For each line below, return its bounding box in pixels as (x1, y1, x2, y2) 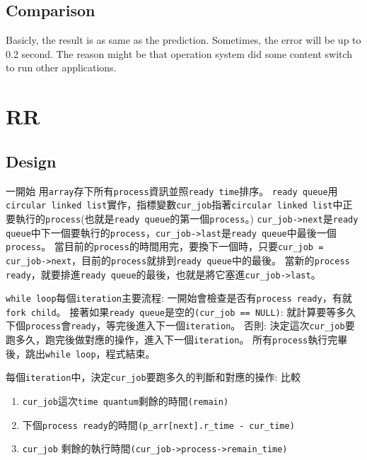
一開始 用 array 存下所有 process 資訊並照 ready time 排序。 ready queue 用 (6, 183, 338, 198)
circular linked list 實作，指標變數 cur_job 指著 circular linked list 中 (6, 197, 343, 212)
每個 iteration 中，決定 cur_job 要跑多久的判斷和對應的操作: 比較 (6, 370, 301, 384)
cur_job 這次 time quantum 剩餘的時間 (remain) (22, 394, 229, 408)
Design (6, 150, 57, 172)
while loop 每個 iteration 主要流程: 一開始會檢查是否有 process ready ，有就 (6, 290, 352, 305)
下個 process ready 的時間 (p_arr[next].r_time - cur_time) (22, 417, 295, 432)
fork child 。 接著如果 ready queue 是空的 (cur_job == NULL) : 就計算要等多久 (6, 304, 356, 319)
